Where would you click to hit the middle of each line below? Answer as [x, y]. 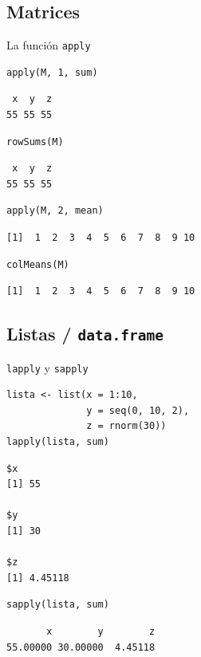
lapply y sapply [47, 367]
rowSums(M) [35, 142]
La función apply [49, 45]
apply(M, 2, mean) [55, 211]
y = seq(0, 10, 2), [138, 410]
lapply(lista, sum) [58, 442]
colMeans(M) [38, 264]
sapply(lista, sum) [58, 605]
